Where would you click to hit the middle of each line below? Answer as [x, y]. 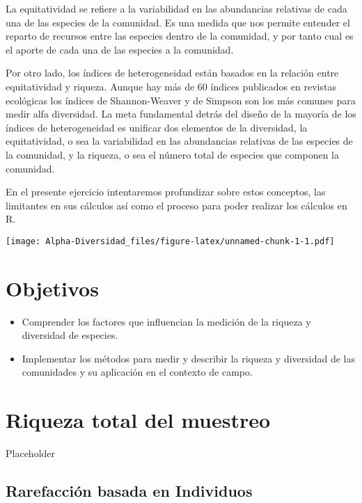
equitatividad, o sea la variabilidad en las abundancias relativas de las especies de [179, 141]
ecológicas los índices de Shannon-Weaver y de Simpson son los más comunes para [181, 100]
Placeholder [31, 453]
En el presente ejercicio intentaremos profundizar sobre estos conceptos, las [166, 192]
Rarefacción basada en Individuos [129, 491]
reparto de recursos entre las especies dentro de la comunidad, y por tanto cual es [180, 36]
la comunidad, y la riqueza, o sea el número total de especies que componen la [172, 154]
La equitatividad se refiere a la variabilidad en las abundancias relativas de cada [176, 8]
